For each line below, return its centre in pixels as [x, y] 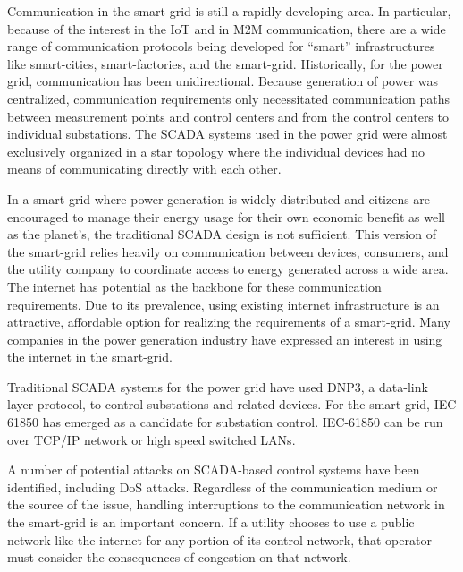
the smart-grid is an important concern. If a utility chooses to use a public [211, 522]
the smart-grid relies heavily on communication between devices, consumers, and [228, 251]
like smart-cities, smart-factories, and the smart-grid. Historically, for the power [225, 63]
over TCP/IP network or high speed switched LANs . [152, 439]
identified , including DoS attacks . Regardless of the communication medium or [223, 487]
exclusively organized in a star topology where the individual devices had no [216, 151]
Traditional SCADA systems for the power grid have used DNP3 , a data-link [218, 386]
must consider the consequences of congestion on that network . [179, 557]
